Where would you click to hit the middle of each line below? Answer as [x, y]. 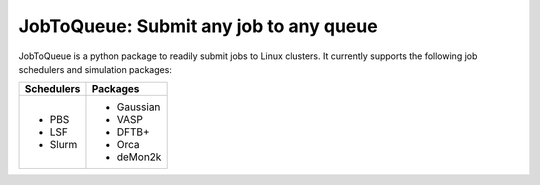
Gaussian [138, 107]
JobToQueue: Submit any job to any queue [198, 26]
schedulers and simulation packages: [95, 69]
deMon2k [139, 157]
